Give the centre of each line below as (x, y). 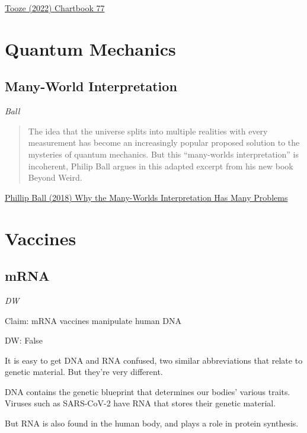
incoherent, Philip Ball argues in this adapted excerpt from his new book (161, 166)
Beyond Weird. (55, 177)
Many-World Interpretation (91, 86)
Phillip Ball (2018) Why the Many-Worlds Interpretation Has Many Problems (146, 197)
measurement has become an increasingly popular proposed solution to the (164, 142)
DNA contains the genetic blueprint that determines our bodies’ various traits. (148, 391)
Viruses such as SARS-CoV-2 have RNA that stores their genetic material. (140, 403)
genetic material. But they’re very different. (84, 372)
